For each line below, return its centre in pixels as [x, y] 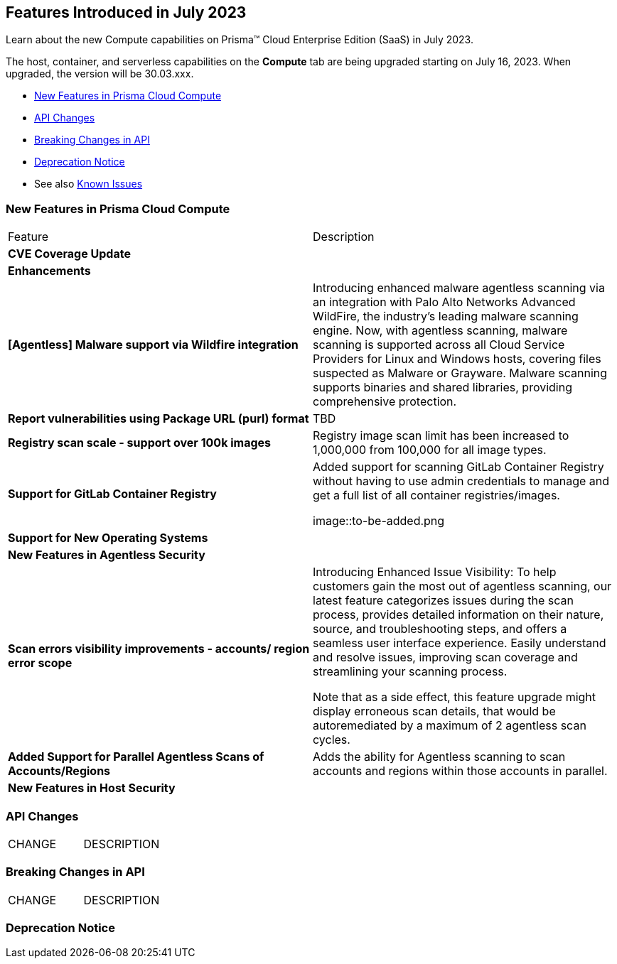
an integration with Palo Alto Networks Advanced [444, 302]
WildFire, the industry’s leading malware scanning [446, 316]
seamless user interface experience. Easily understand [460, 643]
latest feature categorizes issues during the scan [443, 601]
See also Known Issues [88, 184]
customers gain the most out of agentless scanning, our [462, 586]
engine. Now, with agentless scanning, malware [440, 331]
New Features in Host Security [92, 788]
